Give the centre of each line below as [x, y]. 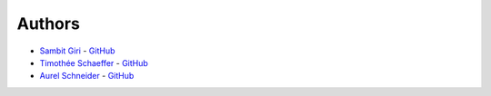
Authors [49, 24]
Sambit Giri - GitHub [77, 51]
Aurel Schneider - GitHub [87, 76]
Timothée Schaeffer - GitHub [94, 62]
